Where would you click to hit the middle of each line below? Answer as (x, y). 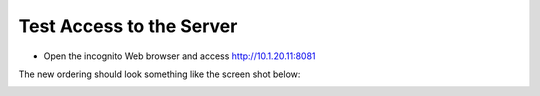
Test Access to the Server (128, 26)
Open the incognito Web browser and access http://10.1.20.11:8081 (179, 56)
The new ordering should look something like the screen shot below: (159, 74)
